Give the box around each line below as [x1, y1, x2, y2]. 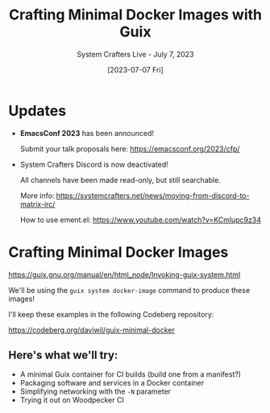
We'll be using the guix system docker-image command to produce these [8, 285, 251, 295]
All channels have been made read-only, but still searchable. [19, 175, 222, 184]
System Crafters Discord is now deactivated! [19, 159, 169, 169]
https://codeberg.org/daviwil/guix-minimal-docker [8, 324, 175, 335]
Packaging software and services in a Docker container [19, 378, 204, 388]
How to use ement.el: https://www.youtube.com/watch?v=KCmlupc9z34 [19, 215, 262, 225]
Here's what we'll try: [8, 349, 118, 362]
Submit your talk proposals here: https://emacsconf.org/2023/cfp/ [19, 143, 240, 154]
